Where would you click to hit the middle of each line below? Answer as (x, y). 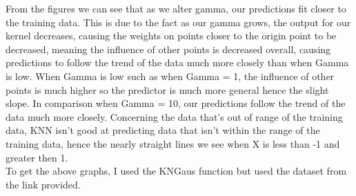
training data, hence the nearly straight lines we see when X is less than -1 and (173, 143)
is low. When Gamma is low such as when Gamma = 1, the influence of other (170, 76)
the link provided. (43, 184)
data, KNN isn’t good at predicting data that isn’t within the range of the (163, 130)
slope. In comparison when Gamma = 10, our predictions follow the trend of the (176, 103)
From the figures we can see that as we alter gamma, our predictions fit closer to (176, 8)
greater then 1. (37, 157)
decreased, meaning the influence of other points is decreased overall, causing (168, 49)
